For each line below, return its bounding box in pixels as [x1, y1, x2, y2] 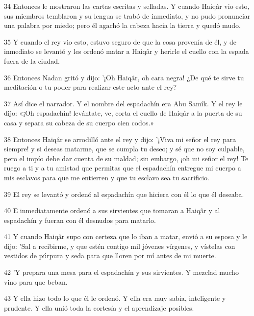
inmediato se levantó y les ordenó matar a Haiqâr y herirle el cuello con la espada [4, 46, 249, 56]
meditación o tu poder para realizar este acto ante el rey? [4, 82, 177, 92]
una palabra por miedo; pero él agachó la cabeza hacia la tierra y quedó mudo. [4, 20, 241, 30]
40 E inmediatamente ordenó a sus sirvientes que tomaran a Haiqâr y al [4, 205, 220, 216]
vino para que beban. [4, 276, 68, 287]
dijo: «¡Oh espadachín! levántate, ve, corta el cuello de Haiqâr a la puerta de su [4, 108, 242, 118]
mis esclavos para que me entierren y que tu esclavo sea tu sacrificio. [4, 172, 209, 182]
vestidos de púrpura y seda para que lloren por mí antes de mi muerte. [4, 250, 216, 261]
